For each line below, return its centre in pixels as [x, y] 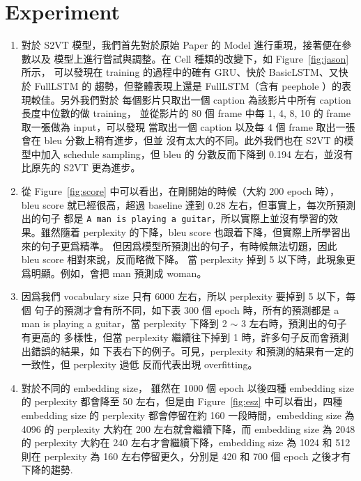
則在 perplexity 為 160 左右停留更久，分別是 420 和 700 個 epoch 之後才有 [186, 456]
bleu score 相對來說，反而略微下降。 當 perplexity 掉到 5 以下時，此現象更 [189, 259]
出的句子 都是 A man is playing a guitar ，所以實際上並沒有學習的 [175, 218]
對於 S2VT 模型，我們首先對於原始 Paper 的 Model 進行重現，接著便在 [182, 45]
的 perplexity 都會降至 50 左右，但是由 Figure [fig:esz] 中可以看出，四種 [182, 401]
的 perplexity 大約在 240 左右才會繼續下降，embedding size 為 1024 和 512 [186, 442]
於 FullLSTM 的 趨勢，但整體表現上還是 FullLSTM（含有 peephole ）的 [182, 85]
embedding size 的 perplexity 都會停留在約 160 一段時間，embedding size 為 [188, 415]
